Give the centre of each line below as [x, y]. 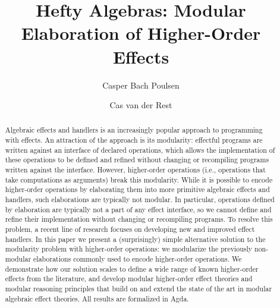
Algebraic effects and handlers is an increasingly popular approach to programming [134, 130]
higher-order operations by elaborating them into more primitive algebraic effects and [137, 189]
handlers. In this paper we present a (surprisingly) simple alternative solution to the [135, 239]
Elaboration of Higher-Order [141, 33]
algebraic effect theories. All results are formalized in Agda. [97, 298]
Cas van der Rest [141, 105]
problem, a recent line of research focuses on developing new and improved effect [130, 229]
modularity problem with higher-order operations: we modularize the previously [129, 249]
